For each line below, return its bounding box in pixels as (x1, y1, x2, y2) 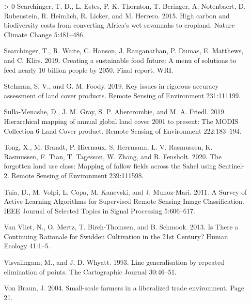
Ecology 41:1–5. (4, 241, 50, 251)
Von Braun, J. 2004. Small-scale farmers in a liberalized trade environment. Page (4, 283, 245, 293)
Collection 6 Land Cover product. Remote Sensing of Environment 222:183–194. (4, 125, 242, 136)
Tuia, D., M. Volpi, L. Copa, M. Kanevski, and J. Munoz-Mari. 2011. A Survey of (4, 186, 247, 197)
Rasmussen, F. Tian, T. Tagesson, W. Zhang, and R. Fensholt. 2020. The (4, 151, 222, 161)
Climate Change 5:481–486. (4, 29, 85, 39)
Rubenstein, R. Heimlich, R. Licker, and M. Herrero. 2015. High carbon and (4, 10, 230, 20)
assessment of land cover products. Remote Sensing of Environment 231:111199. (4, 90, 241, 100)
